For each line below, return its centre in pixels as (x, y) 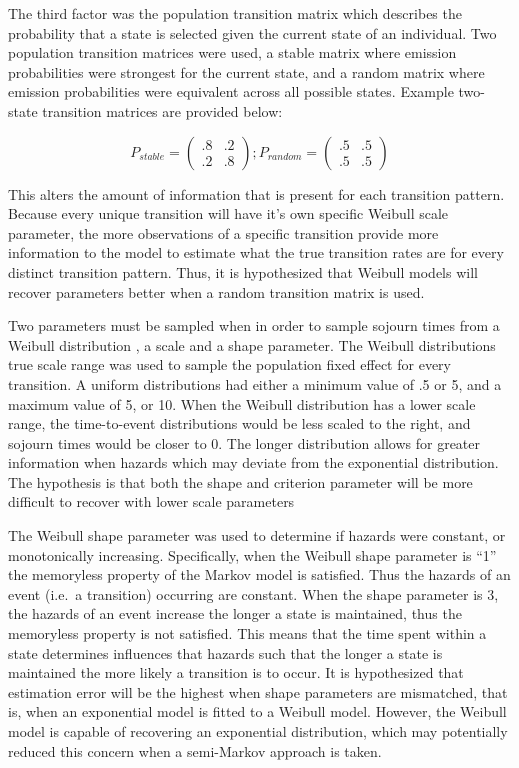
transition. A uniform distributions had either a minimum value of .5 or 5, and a (255, 383)
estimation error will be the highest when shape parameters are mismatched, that (258, 691)
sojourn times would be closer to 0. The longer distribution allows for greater (244, 442)
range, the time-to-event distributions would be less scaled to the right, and (239, 423)
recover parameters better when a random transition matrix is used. (216, 291)
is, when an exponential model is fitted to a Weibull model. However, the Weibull (257, 711)
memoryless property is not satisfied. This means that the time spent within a (247, 633)
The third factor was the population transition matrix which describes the (235, 13)
